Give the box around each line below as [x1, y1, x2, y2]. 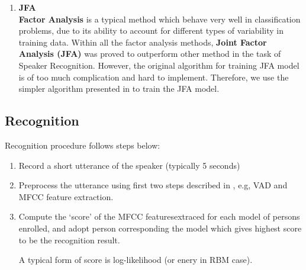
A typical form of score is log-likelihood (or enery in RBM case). [18, 253, 253, 266]
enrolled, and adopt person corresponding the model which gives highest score [18, 221, 302, 234]
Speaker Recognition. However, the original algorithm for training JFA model [18, 59, 299, 71]
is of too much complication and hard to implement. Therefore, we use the [18, 70, 289, 83]
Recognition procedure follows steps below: [5, 139, 160, 151]
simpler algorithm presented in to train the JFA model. [18, 82, 220, 95]
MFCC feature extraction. [18, 190, 114, 202]
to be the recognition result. [18, 233, 120, 246]
